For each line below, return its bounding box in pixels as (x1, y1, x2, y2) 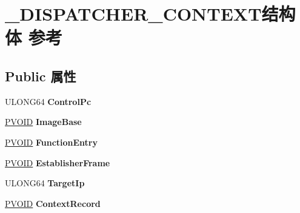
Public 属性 (5, 66, 76, 85)
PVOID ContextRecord (5, 197, 101, 209)
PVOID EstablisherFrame (5, 156, 110, 169)
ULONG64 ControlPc (5, 95, 92, 107)
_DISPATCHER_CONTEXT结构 (5, 1, 296, 26)
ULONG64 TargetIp (5, 177, 85, 189)
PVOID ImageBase (5, 115, 82, 128)
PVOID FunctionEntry (5, 135, 98, 148)
